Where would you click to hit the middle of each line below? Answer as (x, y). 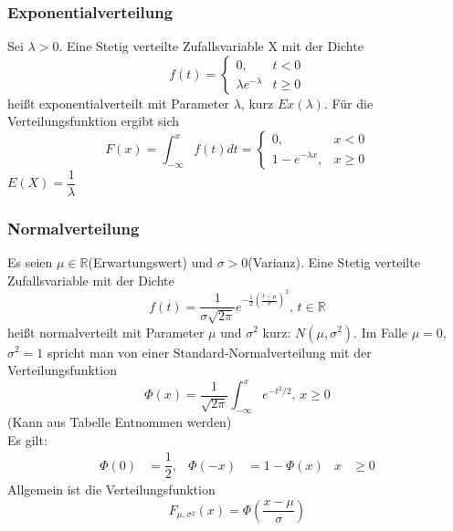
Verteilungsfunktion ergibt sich (94, 121)
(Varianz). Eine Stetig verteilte (334, 262)
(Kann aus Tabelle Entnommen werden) (120, 422)
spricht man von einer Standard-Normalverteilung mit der (210, 352)
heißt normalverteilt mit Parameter (106, 332)
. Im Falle (381, 332)
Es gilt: (27, 439)
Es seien (30, 262)
